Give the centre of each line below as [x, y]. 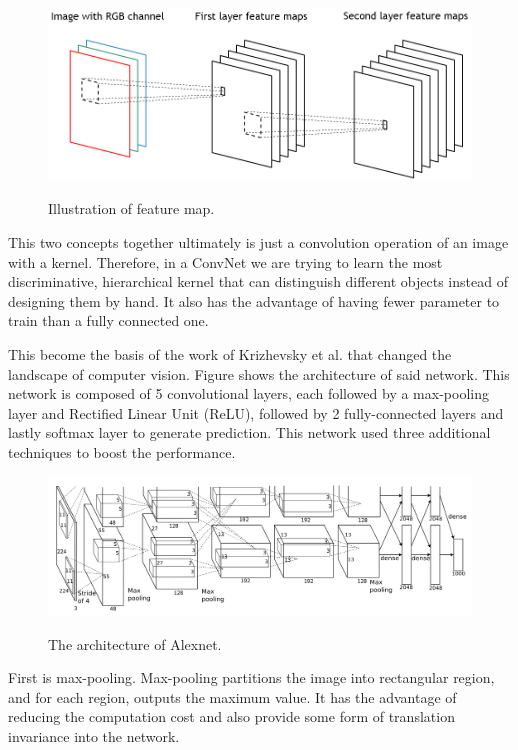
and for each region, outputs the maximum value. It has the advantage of [232, 696]
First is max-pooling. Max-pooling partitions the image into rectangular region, [251, 677]
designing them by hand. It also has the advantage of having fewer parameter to [254, 300]
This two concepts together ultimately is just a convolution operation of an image [258, 242]
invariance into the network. [94, 736]
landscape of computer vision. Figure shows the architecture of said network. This [259, 373]
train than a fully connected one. [108, 320]
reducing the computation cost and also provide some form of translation [231, 716]
